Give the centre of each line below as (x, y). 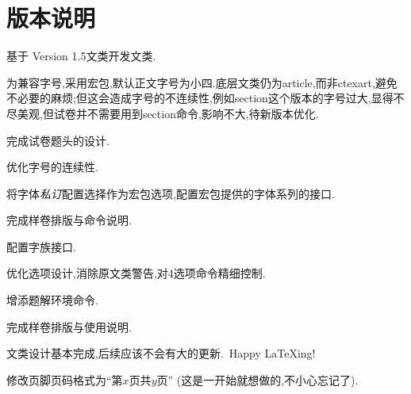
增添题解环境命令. (52, 300)
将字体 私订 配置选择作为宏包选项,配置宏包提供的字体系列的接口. (171, 193)
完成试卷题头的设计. (58, 140)
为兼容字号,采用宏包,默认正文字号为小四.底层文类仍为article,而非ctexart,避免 (202, 82)
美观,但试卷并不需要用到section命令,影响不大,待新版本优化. (168, 113)
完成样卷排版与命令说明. (69, 220)
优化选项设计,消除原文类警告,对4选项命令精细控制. (136, 273)
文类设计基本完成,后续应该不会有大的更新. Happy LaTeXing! (161, 353)
